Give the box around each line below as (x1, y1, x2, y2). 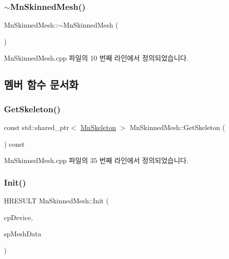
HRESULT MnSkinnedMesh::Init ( (4, 195, 109, 205)
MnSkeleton (80, 122, 116, 132)
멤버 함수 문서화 (4, 77, 79, 92)
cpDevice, (4, 212, 33, 222)
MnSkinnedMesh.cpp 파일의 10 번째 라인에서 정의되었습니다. (4, 53, 189, 63)
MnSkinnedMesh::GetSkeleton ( (130, 122, 225, 132)
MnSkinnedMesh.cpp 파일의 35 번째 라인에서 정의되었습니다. (4, 155, 189, 165)
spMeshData (4, 228, 41, 239)
